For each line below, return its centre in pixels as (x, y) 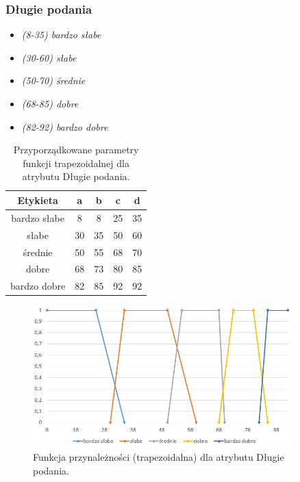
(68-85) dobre (50, 103)
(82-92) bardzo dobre (65, 126)
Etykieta (38, 200)
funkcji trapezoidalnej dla (76, 163)
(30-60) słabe (49, 57)
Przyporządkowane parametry (76, 150)
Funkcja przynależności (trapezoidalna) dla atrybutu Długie (159, 457)
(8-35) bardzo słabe (61, 35)
